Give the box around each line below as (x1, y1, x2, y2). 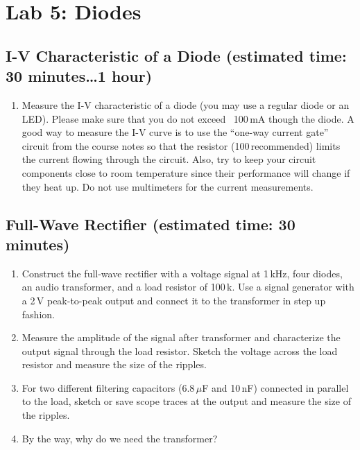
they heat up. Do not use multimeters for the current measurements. (22, 179, 314, 193)
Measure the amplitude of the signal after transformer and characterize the (22, 330, 341, 345)
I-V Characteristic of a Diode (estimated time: (6, 44, 347, 66)
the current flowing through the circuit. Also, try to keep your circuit (22, 152, 316, 166)
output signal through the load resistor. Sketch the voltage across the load (22, 343, 338, 358)
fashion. (22, 306, 55, 321)
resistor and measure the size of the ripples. (22, 357, 207, 372)
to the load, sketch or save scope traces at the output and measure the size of (22, 394, 351, 408)
